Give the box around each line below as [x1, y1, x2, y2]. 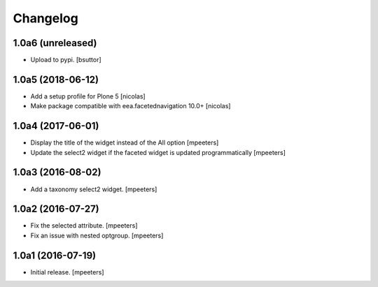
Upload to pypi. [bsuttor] [30, 56, 101, 64]
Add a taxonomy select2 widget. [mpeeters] [30, 185, 157, 193]
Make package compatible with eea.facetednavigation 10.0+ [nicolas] [30, 102, 231, 110]
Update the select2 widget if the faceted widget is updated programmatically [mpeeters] [30, 148, 286, 156]
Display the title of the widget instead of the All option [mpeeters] [30, 138, 219, 147]
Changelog [13, 10, 78, 26]
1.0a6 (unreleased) [13, 37, 97, 49]
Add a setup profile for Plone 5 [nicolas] [30, 91, 146, 101]
